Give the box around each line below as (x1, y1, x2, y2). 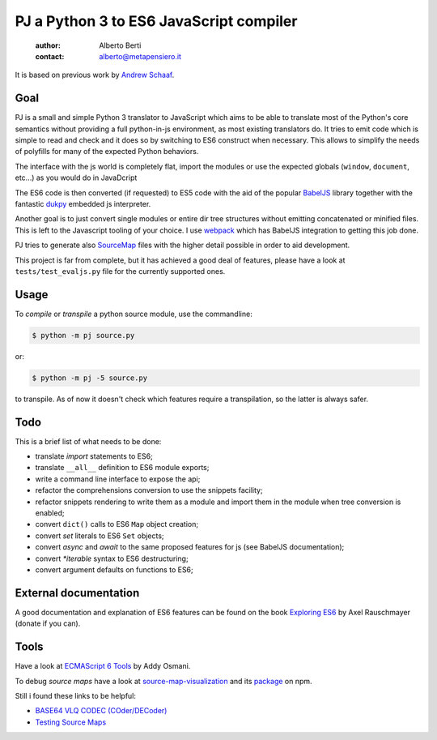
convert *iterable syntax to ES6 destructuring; (35, 554, 189, 563)
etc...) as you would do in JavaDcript (15, 173, 138, 182)
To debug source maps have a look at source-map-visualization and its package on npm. (15, 676, 312, 686)
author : (35, 41, 61, 50)
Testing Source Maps (35, 717, 107, 727)
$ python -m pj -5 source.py (32, 373, 148, 383)
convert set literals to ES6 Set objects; (35, 531, 165, 541)
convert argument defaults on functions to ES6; (35, 564, 193, 575)
